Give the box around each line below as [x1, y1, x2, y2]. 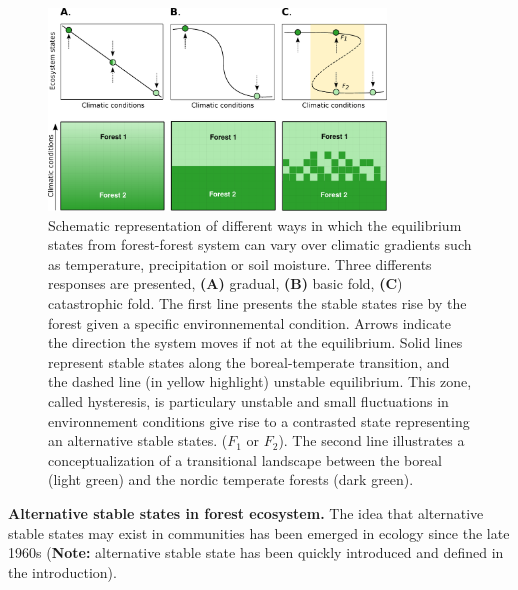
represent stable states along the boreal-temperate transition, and [48, 351, 450, 372]
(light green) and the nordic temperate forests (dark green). [48, 469, 414, 490]
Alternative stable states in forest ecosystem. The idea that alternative [8, 502, 484, 523]
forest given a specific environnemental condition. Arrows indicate [48, 312, 451, 333]
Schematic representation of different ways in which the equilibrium [48, 214, 462, 235]
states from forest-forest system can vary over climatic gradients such [48, 234, 472, 255]
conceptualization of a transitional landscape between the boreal [48, 449, 442, 470]
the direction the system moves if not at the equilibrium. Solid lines [48, 332, 463, 353]
